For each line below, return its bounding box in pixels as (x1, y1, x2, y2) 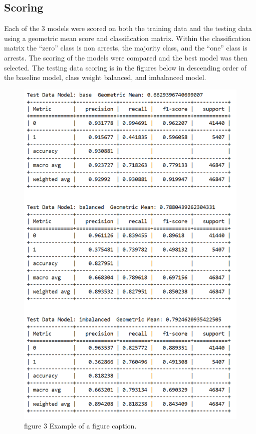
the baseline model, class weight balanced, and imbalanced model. (4, 72, 206, 82)
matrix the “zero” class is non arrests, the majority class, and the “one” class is (4, 42, 247, 53)
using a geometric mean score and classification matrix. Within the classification (4, 32, 251, 43)
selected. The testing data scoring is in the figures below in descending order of (4, 62, 246, 72)
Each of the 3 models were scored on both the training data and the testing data (4, 23, 252, 33)
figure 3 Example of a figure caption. (24, 420, 137, 431)
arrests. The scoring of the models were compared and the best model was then (4, 52, 247, 62)
